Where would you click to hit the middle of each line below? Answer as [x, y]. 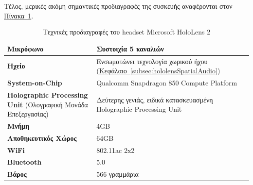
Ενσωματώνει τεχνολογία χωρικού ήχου [152, 61]
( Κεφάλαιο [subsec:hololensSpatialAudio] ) [158, 71]
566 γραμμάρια [117, 174]
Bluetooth [25, 162]
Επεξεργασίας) [28, 114]
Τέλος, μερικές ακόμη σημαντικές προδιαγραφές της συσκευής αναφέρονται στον [118, 6]
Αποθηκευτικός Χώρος [42, 138]
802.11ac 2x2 [116, 150]
